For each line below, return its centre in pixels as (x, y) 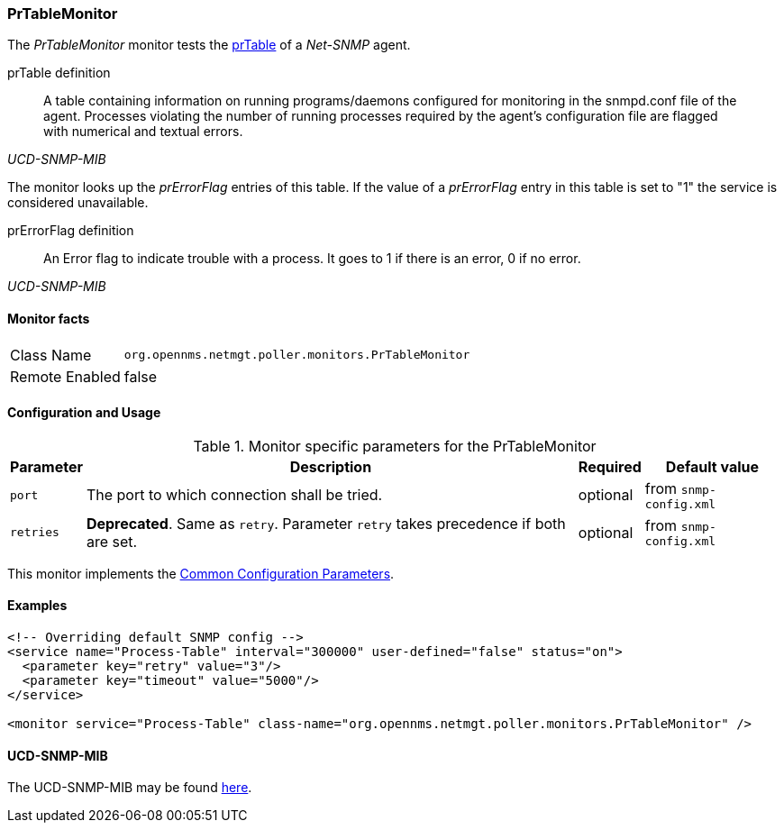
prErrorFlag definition (71, 231)
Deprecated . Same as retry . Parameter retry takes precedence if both (326, 523)
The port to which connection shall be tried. (234, 495)
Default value (712, 466)
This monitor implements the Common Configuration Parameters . (201, 573)
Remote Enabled (65, 376)
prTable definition (59, 73)
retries (35, 533)
